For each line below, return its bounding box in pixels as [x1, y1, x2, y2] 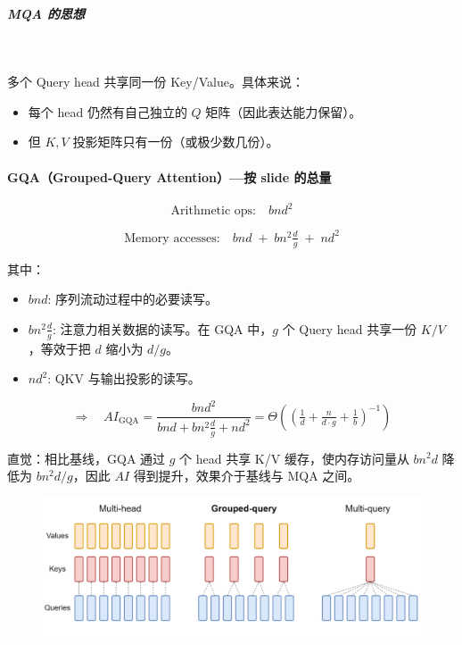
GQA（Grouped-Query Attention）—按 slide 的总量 [7, 167, 332, 186]
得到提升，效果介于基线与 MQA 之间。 [133, 466, 360, 485]
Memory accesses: [124, 231, 220, 245]
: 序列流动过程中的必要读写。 [47, 289, 219, 308]
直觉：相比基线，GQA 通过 [7, 448, 166, 467]
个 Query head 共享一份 [282, 319, 417, 338]
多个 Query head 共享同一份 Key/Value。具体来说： [7, 72, 304, 91]
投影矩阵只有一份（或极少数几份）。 [72, 132, 279, 151]
